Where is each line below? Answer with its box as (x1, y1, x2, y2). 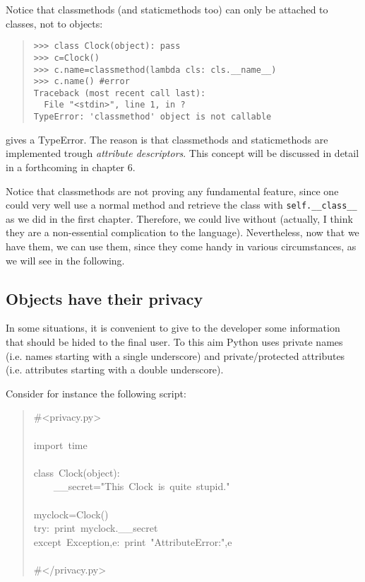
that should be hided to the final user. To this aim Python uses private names (6, 334, 343, 349)
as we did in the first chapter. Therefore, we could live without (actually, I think (6, 211, 353, 226)
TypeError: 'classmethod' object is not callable (33, 112, 272, 122)
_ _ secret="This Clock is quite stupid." (53, 479, 230, 494)
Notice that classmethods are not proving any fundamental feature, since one (6, 183, 339, 198)
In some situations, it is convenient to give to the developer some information (6, 320, 340, 335)
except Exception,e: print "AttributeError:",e (33, 534, 232, 549)
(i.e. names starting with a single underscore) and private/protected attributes (6, 348, 345, 363)
